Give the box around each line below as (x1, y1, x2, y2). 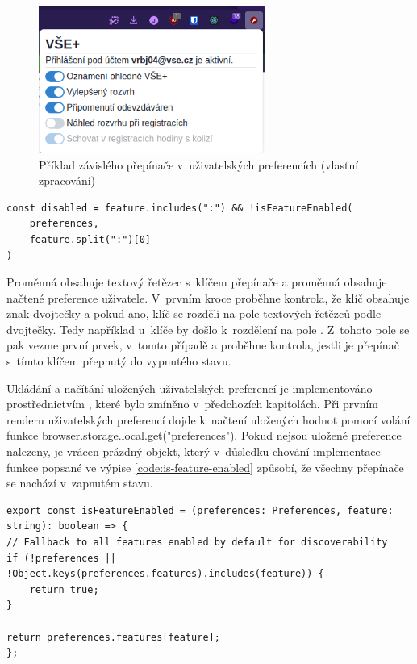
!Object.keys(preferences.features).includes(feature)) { (6, 568, 324, 580)
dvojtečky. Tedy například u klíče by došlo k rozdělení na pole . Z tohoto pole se (6, 320, 410, 337)
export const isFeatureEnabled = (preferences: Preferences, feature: (6, 504, 394, 516)
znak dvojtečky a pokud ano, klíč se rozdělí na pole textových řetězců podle (6, 305, 382, 322)
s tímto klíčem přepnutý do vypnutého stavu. (6, 353, 231, 370)
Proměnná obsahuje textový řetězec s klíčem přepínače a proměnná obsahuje (6, 274, 387, 290)
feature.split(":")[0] (29, 233, 151, 245)
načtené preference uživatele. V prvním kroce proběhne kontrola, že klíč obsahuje (6, 289, 410, 306)
